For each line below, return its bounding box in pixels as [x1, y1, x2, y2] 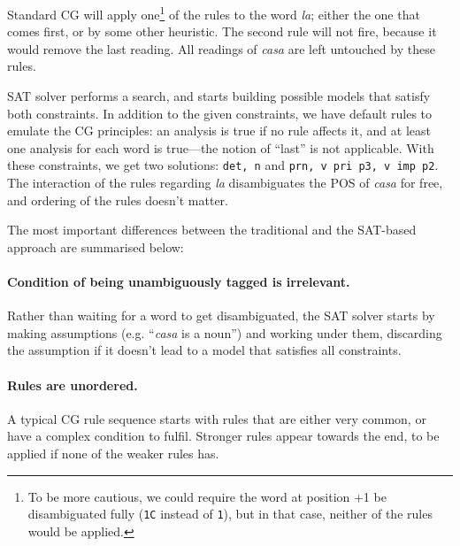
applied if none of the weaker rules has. [7, 444, 219, 462]
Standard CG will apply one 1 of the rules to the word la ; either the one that [7, 3, 420, 23]
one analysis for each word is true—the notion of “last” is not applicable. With [7, 138, 434, 157]
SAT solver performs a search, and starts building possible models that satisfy [7, 87, 431, 105]
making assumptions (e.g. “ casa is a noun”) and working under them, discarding [7, 323, 442, 342]
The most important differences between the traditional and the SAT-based [7, 220, 417, 239]
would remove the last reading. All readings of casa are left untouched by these [7, 39, 435, 58]
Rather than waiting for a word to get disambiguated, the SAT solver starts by [7, 306, 435, 325]
